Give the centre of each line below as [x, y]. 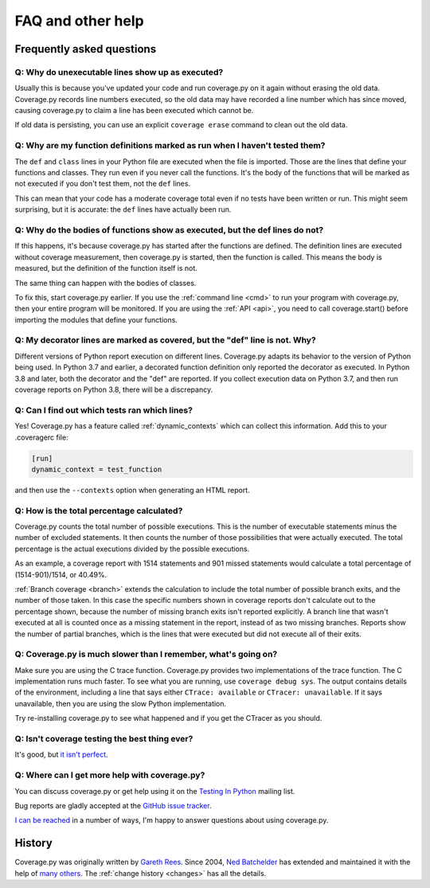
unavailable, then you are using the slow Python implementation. [121, 703]
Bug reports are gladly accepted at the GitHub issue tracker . [113, 805]
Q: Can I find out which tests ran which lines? [104, 410]
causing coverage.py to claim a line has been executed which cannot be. [134, 111]
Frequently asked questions [86, 49]
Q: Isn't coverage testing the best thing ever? [104, 739]
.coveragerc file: [41, 437]
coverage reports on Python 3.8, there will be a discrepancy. [114, 389]
